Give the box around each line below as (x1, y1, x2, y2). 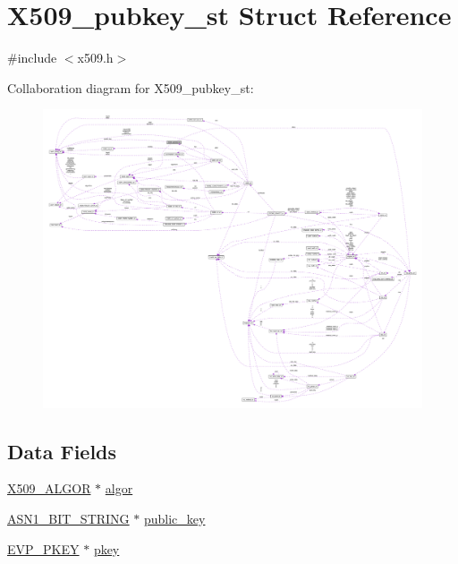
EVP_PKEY (7, 539, 80, 558)
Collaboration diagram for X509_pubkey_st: (7, 78, 254, 97)
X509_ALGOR (7, 479, 91, 498)
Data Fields (7, 437, 117, 465)
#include (7, 48, 57, 67)
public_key (143, 509, 206, 528)
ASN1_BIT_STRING (7, 509, 130, 528)
